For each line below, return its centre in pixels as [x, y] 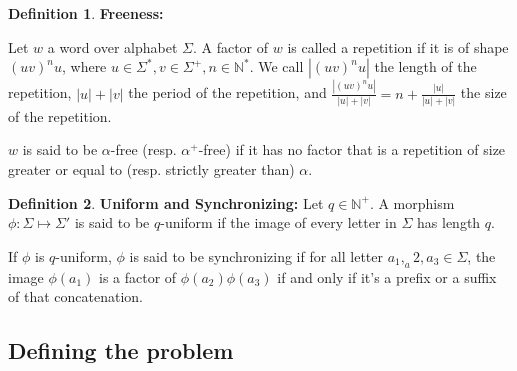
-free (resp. [143, 149]
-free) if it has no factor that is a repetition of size [352, 149]
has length [449, 222]
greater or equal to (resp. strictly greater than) [151, 169]
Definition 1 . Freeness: [86, 13]
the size [483, 92]
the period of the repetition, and [227, 92]
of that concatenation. [75, 296]
